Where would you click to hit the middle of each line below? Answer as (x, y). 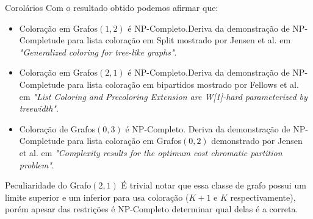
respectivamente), (263, 197)
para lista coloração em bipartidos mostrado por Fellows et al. (183, 84)
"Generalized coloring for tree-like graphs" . (98, 52)
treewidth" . (39, 108)
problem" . (37, 164)
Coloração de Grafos (57, 128)
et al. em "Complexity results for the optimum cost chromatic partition (151, 152)
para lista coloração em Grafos (124, 141)
